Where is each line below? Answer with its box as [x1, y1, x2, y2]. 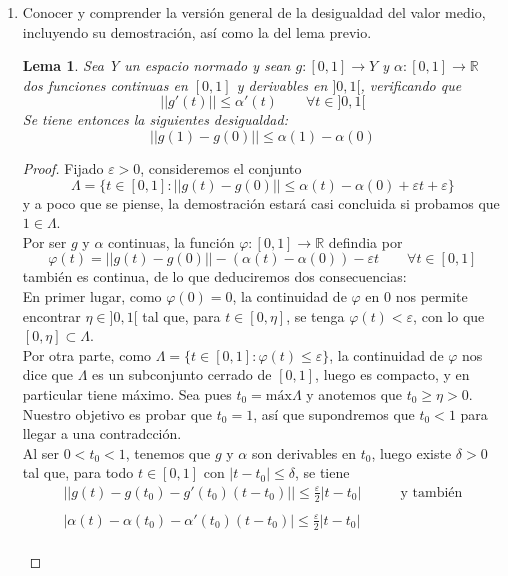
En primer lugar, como [22, 285, 162, 306]
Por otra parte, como [22, 344, 152, 365]
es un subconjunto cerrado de [92, 364, 272, 385]
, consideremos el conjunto [140, 157, 302, 178]
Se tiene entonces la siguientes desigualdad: [22, 109, 288, 130]
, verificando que [360, 74, 462, 95]
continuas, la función [108, 231, 235, 252]
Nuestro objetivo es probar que [22, 403, 213, 424]
